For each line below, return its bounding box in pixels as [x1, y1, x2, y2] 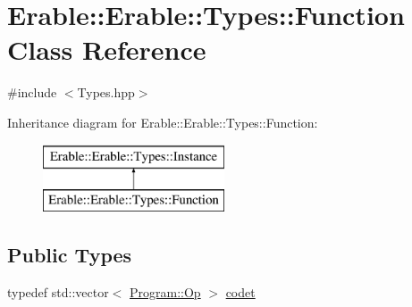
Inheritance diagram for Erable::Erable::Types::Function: [7, 112, 318, 131]
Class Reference [7, 31, 206, 68]
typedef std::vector [7, 282, 109, 301]
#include [7, 83, 57, 102]
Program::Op [130, 282, 201, 301]
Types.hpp [77, 83, 135, 102]
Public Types [7, 241, 132, 269]
